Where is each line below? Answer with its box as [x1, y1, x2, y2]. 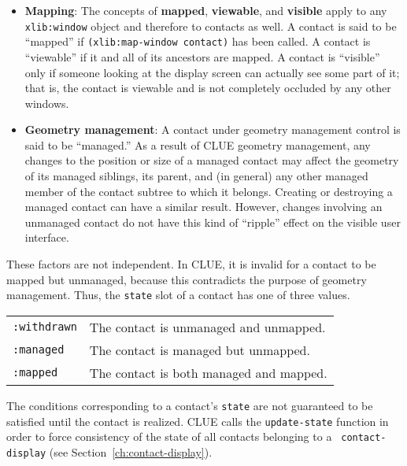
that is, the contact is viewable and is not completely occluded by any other [24, 80, 391, 96]
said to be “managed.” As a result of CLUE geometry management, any [24, 136, 371, 153]
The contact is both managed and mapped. [89, 363, 327, 382]
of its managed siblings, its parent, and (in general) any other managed [24, 168, 368, 184]
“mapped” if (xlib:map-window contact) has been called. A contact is [24, 33, 371, 50]
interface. [24, 229, 69, 246]
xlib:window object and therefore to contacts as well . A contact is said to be [24, 17, 397, 34]
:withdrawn [13, 320, 77, 334]
